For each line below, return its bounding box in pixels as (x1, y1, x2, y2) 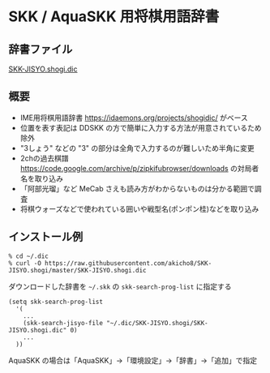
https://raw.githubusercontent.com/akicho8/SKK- (44, 259, 212, 268)
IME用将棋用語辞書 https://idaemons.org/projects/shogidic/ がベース (19, 113, 249, 122)
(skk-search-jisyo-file (23, 319, 104, 327)
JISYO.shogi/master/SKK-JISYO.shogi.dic (8, 266, 148, 274)
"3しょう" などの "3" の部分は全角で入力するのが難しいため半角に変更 (19, 143, 255, 152)
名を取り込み (19, 174, 63, 183)
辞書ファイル (8, 42, 73, 56)
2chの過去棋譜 (19, 153, 69, 163)
